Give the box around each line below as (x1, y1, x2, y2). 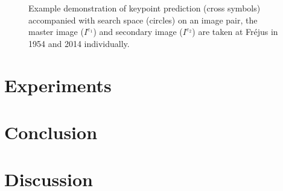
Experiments (4, 72, 112, 97)
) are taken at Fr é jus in (192, 25, 278, 38)
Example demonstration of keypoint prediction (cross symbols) (28, 2, 261, 14)
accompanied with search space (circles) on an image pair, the (28, 13, 258, 26)
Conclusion (4, 119, 98, 144)
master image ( (28, 25, 84, 38)
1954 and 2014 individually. (28, 37, 130, 49)
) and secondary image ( (93, 25, 183, 38)
